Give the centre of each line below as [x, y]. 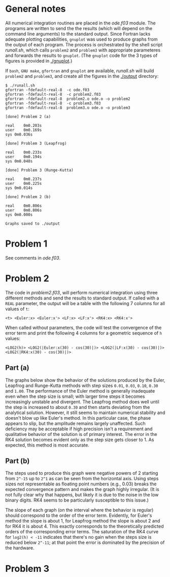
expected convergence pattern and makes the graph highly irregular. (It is [82, 489]
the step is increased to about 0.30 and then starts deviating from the [78, 407]
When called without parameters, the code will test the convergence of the [83, 327]
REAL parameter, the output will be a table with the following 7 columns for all [85, 303]
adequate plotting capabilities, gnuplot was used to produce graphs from [81, 39]
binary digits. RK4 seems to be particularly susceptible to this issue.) [77, 500]
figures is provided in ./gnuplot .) [39, 61]
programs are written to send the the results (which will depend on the [79, 28]
